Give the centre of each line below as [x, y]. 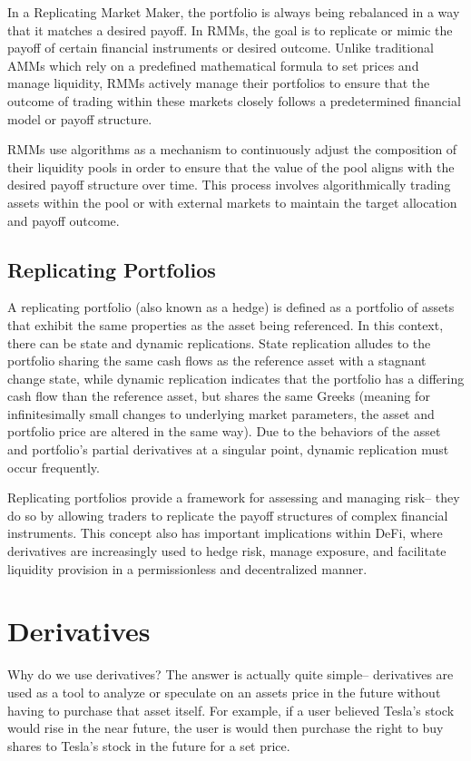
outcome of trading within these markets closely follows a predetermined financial [234, 100]
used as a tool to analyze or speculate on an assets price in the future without [224, 692]
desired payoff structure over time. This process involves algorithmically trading [229, 185]
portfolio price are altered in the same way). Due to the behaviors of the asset [224, 431]
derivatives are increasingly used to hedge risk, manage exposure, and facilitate [227, 551]
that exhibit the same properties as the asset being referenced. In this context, [226, 324]
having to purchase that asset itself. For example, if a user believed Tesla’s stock [231, 710]
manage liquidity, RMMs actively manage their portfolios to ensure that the [219, 83]
